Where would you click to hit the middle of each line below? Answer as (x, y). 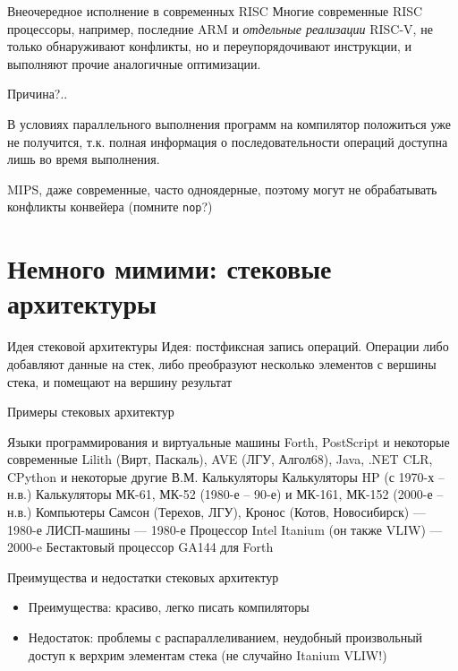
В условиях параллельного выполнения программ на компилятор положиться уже (229, 123)
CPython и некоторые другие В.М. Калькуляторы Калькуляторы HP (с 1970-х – (226, 476)
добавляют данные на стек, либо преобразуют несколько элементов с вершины (222, 363)
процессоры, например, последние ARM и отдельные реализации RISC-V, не (220, 28)
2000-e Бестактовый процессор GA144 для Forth (140, 547)
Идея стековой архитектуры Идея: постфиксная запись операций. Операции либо (228, 346)
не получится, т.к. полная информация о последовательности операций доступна (228, 141)
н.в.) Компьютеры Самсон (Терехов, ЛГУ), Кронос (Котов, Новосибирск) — (216, 512)
